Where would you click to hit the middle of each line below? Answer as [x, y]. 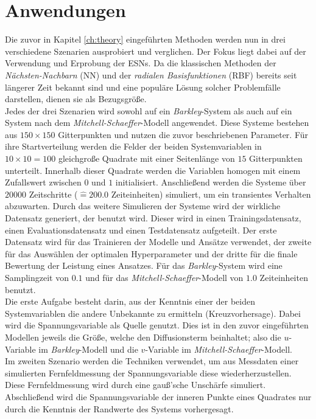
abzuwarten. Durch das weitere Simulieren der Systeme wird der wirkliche [143, 206]
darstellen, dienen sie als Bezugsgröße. [76, 99]
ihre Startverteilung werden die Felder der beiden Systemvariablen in [133, 146]
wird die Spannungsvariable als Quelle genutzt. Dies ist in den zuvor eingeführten [157, 325]
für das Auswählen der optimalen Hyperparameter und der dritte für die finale [151, 253]
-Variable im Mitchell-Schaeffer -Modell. [219, 349]
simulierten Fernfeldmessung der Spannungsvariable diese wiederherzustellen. [148, 372]
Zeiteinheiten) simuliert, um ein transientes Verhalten [211, 194]
